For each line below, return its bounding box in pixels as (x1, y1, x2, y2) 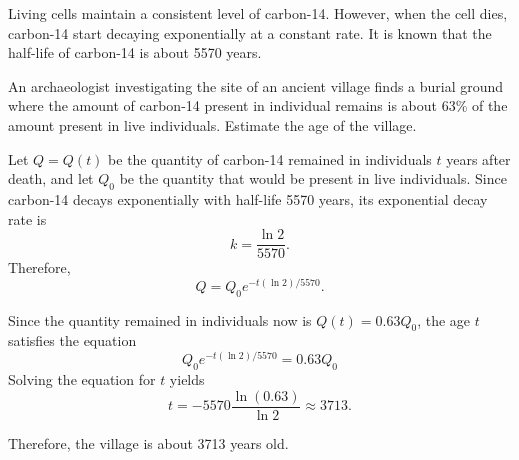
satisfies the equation (8, 330, 137, 351)
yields (169, 368, 205, 389)
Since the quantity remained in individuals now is (8, 309, 312, 330)
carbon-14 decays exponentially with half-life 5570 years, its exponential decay (8, 188, 488, 209)
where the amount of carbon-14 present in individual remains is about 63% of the (8, 95, 508, 116)
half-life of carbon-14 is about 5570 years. (8, 42, 262, 63)
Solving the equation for (8, 368, 156, 389)
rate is (8, 208, 47, 229)
